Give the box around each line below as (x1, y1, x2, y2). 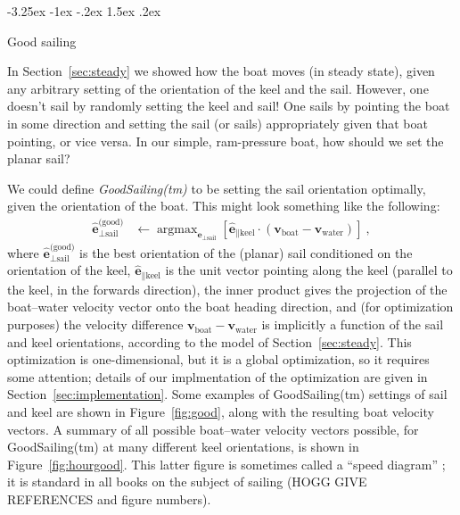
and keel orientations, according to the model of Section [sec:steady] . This (7, 332, 412, 351)
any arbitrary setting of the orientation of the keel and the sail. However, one (7, 79, 429, 97)
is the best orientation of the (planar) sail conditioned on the (79, 243, 413, 262)
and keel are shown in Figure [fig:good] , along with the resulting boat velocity (7, 403, 434, 421)
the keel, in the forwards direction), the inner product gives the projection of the (7, 279, 448, 298)
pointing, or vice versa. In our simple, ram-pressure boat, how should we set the (7, 131, 444, 150)
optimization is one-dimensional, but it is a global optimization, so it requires (7, 350, 430, 369)
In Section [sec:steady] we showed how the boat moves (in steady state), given (7, 62, 435, 80)
